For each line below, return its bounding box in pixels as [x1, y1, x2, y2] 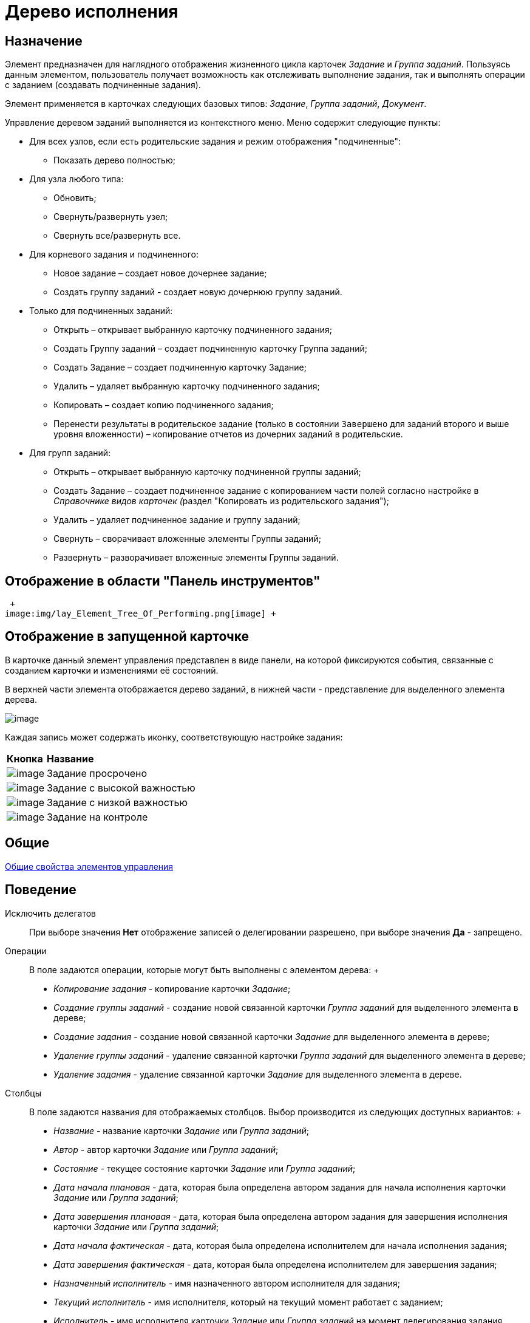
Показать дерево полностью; [53, 155, 175, 166]
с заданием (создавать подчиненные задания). [5, 80, 201, 91]
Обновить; [53, 193, 97, 203]
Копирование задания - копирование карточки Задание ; [53, 983, 291, 994]
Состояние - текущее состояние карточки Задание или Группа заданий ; [53, 1163, 356, 1174]
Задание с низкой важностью [47, 796, 188, 808]
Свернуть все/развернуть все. [53, 230, 181, 241]
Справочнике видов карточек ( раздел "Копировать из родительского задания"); [53, 496, 389, 507]
